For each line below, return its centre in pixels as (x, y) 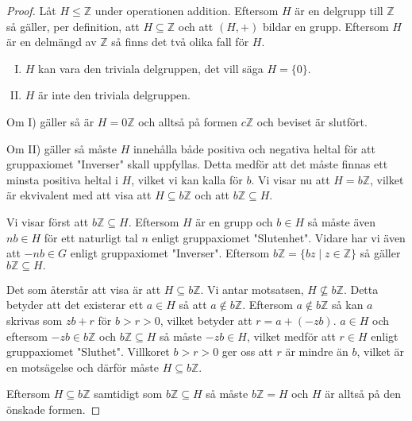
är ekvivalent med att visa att (79, 195)
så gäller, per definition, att (73, 26)
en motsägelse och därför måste (83, 367)
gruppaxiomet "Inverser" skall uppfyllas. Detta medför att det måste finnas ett (197, 164)
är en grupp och (234, 221)
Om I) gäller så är (50, 121)
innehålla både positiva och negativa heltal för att (254, 148)
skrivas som (35, 320)
